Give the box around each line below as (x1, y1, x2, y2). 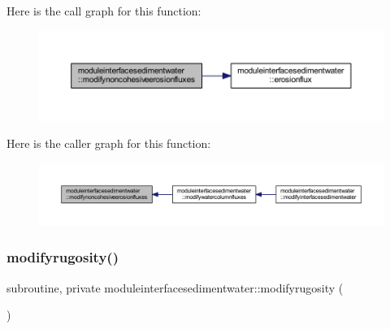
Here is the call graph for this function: (6, 2, 201, 19)
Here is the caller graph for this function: (6, 135, 211, 152)
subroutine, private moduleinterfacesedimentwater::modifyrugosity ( (6, 279, 344, 296)
